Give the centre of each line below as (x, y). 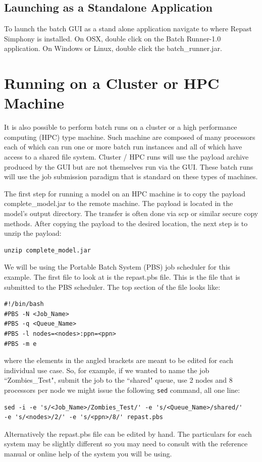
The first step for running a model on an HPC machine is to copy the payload (125, 193)
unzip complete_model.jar (47, 250)
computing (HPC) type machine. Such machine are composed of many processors (130, 137)
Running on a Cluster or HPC (112, 83)
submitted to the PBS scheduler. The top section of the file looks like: (112, 287)
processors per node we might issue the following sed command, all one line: (122, 390)
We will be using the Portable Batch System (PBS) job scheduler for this (117, 267)
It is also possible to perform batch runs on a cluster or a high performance (121, 127)
